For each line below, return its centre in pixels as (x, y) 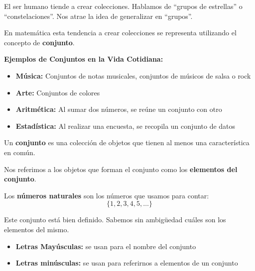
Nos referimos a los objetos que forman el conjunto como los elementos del (121, 169)
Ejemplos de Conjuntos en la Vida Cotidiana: (84, 59)
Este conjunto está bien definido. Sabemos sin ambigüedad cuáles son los (115, 220)
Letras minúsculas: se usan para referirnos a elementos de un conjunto (127, 263)
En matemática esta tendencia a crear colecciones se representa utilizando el (120, 33)
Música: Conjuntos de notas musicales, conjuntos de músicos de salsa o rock (133, 75)
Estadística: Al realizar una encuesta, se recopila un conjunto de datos (126, 126)
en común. (20, 152)
